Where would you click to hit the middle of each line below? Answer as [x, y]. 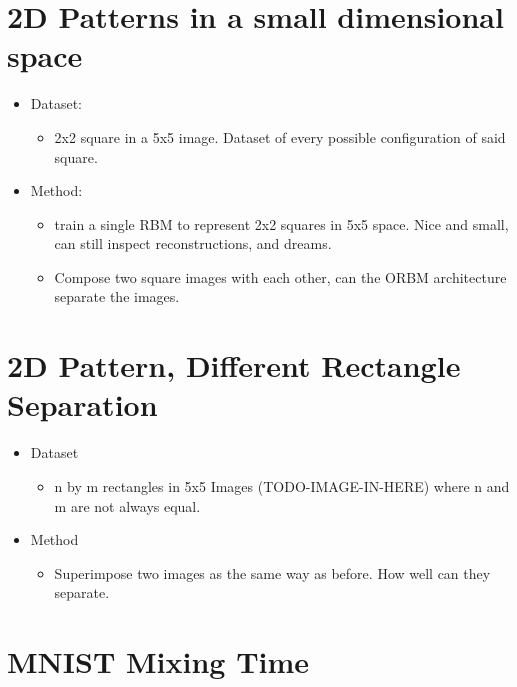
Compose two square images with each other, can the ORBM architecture [280, 276]
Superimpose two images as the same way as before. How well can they [272, 572]
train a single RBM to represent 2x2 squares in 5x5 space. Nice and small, [281, 223]
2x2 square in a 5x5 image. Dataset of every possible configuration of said [280, 136]
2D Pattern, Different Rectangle [234, 365]
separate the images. [117, 296]
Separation [82, 404]
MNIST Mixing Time [158, 661]
